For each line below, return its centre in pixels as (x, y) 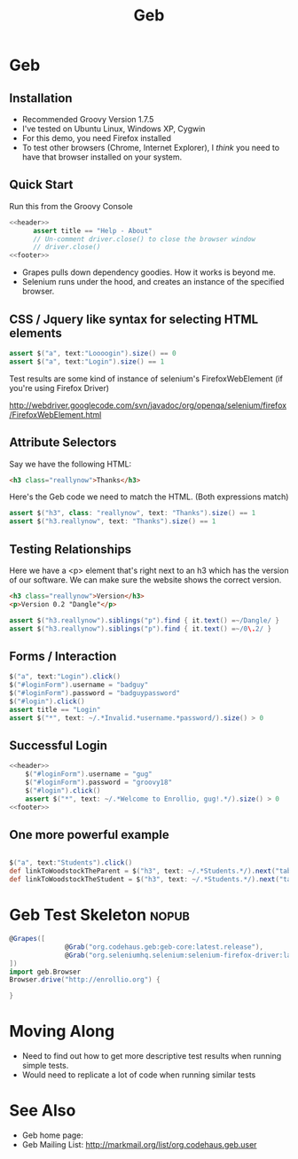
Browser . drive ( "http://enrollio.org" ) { (85, 980)
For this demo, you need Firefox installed (96, 138)
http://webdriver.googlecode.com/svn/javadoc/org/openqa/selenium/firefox (148, 405)
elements (35, 333)
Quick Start (41, 185)
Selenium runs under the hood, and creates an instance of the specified (153, 282)
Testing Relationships (71, 549)
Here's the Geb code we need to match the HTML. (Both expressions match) (149, 497)
